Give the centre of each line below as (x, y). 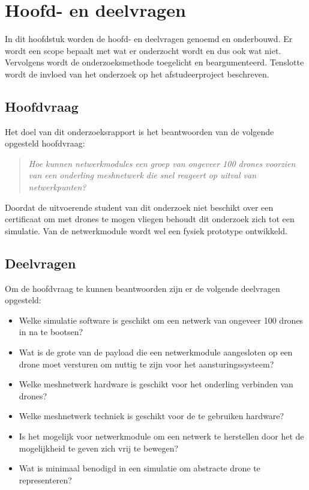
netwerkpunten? (57, 187)
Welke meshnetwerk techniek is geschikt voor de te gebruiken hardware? (151, 416)
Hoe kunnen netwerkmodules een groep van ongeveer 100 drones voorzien (162, 163)
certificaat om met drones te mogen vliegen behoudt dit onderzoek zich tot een (150, 219)
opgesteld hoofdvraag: (45, 143)
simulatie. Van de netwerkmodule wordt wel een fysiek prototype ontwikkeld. (146, 230)
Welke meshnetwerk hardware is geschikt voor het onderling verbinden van (156, 384)
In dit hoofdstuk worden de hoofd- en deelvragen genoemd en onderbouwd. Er (149, 39)
